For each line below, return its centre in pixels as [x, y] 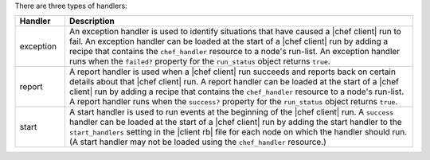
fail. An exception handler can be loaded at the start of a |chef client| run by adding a [229, 41]
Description [92, 21]
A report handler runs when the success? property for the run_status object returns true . [233, 102]
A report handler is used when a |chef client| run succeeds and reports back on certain [232, 72]
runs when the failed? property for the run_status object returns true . [199, 61]
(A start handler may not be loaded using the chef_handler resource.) [197, 142]
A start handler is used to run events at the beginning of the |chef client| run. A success [231, 112]
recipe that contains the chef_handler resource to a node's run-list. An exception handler [235, 52]
